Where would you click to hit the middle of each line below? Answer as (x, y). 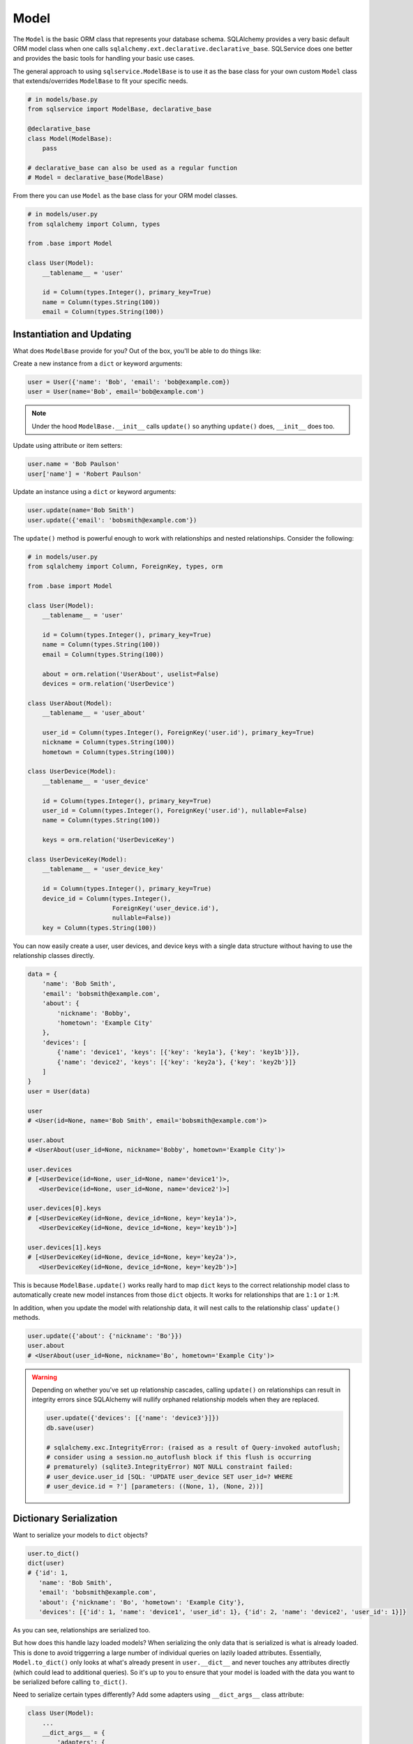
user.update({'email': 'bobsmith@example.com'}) (112, 520)
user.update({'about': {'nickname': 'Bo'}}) (105, 1336)
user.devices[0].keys (65, 1208)
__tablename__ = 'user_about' (94, 713)
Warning (44, 1377)
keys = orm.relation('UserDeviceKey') (108, 840)
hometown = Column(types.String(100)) (108, 752)
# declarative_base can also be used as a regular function (133, 168)
